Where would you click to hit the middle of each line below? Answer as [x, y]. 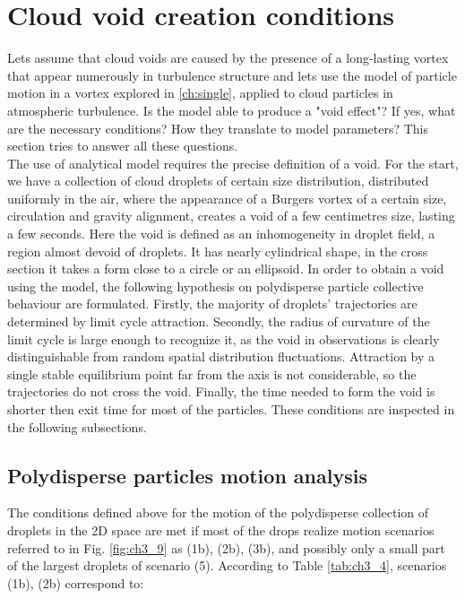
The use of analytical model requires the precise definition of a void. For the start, [233, 163]
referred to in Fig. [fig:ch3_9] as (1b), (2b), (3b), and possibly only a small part [226, 547]
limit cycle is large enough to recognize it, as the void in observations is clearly [224, 339]
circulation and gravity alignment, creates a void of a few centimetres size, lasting [231, 216]
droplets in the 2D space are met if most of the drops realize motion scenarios [221, 530]
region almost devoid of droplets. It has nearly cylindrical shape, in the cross [218, 251]
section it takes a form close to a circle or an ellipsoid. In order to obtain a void [226, 269]
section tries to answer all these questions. [123, 146]
